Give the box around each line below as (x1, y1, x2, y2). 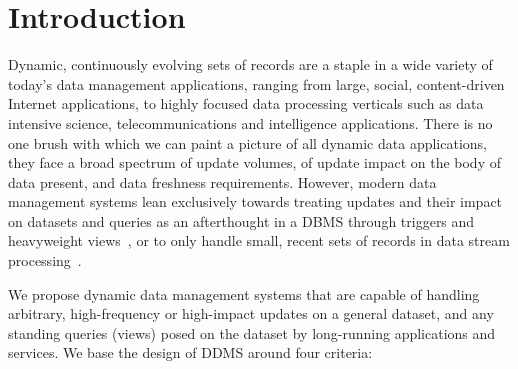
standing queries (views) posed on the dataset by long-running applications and (8, 322, 496, 343)
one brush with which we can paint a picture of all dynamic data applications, (8, 132, 487, 153)
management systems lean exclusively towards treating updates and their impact (8, 191, 503, 212)
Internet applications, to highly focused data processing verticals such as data (8, 93, 484, 114)
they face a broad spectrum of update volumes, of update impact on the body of (8, 152, 501, 173)
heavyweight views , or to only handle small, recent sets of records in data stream (8, 230, 510, 251)
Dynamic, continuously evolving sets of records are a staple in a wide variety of (8, 54, 493, 75)
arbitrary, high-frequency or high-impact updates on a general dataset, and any (8, 303, 494, 324)
